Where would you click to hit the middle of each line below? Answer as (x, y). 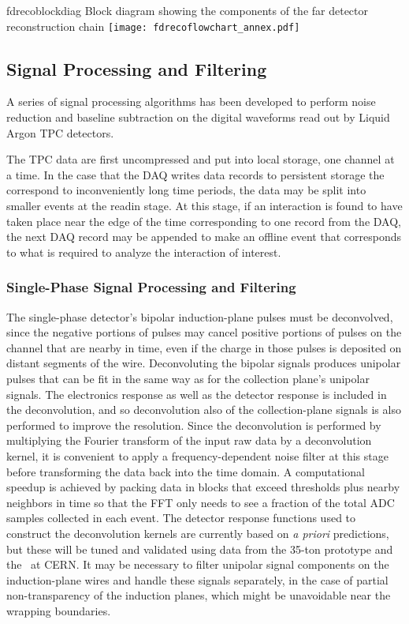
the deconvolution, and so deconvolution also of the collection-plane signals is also (204, 410)
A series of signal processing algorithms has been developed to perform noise (191, 101)
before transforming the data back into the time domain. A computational (186, 471)
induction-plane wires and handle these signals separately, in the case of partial (197, 579)
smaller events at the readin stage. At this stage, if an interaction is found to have (204, 206)
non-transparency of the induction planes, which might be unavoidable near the (199, 595)
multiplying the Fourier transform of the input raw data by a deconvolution (189, 440)
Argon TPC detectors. (60, 132)
